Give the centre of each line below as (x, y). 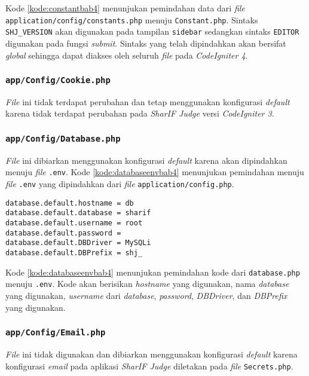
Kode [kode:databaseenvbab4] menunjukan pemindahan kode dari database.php (153, 272)
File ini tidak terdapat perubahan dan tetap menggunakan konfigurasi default (148, 101)
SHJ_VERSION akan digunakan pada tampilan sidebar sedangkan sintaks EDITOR (152, 31)
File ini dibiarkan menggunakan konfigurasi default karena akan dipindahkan (146, 160)
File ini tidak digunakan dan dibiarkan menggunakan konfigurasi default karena (152, 354)
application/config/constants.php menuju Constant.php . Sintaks (132, 19)
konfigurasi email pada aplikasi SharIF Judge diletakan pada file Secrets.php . (149, 366)
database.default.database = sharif (78, 213)
